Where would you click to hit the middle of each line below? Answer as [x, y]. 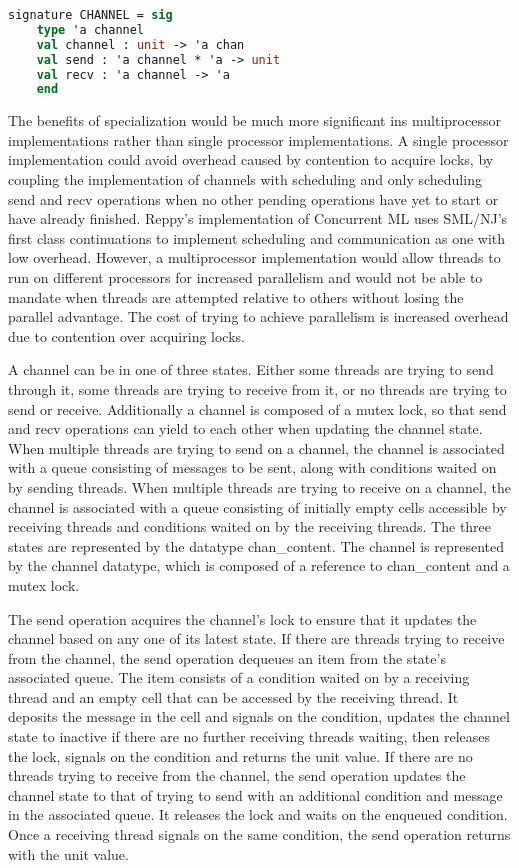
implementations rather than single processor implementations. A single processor [258, 139]
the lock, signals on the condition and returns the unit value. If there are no [240, 755]
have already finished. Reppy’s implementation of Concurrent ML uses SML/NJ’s [258, 218]
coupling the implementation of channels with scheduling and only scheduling [245, 179]
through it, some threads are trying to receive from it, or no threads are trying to [257, 388]
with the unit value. [68, 853]
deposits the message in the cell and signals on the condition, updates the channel [259, 716]
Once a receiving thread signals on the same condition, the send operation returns [259, 834]
